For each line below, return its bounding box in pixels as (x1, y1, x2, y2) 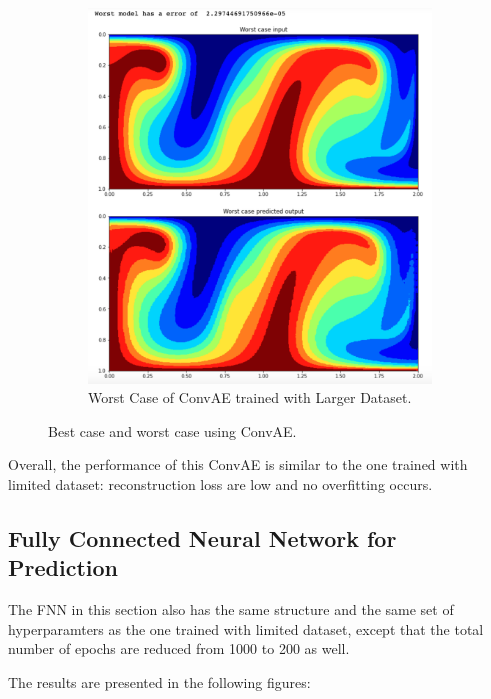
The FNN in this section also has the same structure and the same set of (8, 599, 454, 620)
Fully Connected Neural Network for (8, 522, 397, 553)
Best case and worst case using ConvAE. (48, 420, 297, 441)
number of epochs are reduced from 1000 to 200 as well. (8, 638, 350, 659)
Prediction (8, 552, 118, 583)
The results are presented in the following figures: (8, 671, 311, 692)
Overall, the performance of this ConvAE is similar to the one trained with (8, 454, 468, 475)
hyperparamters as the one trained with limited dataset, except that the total (8, 618, 484, 639)
